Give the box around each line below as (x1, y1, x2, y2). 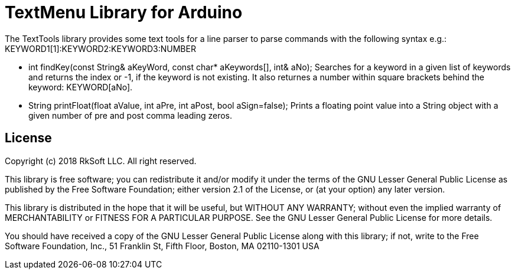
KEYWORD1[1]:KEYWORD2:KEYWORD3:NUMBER (5, 43, 196, 54)
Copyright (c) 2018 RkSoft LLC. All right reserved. (5, 155, 197, 166)
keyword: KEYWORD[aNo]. (28, 81, 133, 92)
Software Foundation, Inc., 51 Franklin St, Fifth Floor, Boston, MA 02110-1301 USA (5, 240, 320, 251)
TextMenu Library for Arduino (5, 2, 243, 22)
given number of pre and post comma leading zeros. (28, 110, 233, 120)
